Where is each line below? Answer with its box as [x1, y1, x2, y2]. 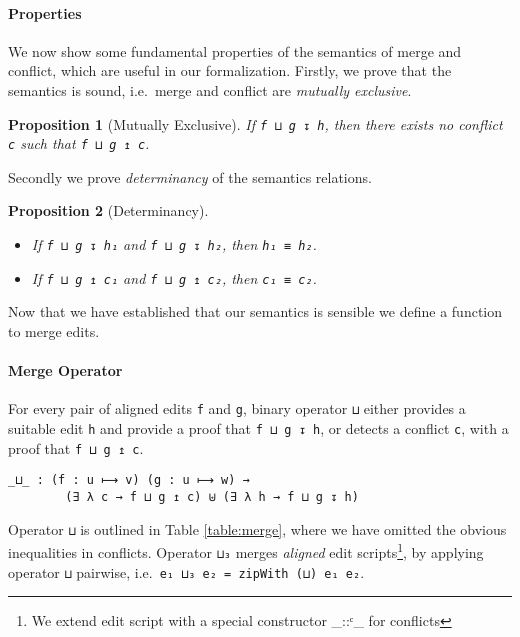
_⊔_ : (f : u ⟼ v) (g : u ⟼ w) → [8, 473, 250, 488]
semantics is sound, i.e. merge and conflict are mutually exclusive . [8, 79, 412, 100]
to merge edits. [8, 320, 100, 341]
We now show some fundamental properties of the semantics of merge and [8, 40, 462, 61]
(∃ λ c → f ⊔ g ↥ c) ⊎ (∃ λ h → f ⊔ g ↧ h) [65, 490, 359, 504]
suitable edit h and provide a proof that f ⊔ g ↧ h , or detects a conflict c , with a [8, 418, 509, 439]
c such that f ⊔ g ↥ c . [8, 133, 150, 154]
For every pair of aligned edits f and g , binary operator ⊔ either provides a [8, 398, 466, 419]
